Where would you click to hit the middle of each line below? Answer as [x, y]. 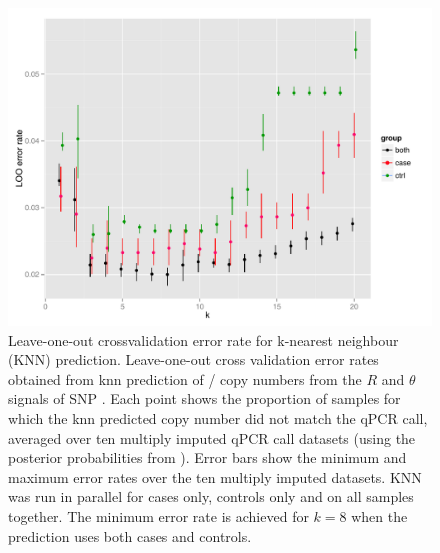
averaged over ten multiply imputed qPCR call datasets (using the [212, 437]
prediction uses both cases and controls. [130, 535]
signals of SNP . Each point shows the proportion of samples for [204, 398]
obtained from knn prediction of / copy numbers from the [185, 378]
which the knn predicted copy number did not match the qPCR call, [218, 417]
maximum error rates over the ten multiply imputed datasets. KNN [215, 476]
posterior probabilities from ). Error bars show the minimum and [207, 457]
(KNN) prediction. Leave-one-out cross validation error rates [193, 359]
